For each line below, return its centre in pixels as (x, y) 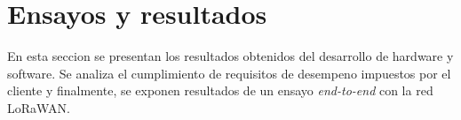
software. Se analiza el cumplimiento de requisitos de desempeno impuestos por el (229, 73)
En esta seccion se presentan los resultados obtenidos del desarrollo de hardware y (230, 56)
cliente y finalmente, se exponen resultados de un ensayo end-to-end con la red (220, 90)
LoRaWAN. (39, 107)
